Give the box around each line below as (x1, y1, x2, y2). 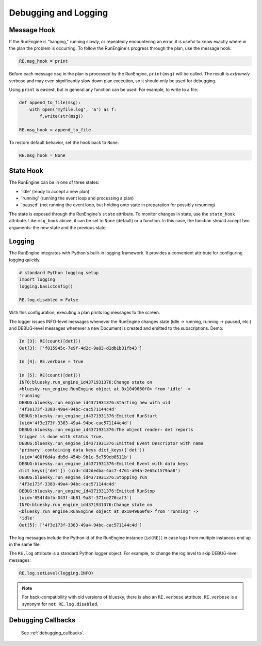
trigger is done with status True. (19, 433, 104, 439)
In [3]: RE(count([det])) (19, 339, 81, 344)
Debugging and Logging (9, 7, 108, 18)
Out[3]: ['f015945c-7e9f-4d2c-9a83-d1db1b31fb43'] (19, 345, 143, 351)
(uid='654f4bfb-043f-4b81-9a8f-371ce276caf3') (19, 495, 132, 501)
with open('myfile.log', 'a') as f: (29, 107, 116, 112)
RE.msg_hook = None (19, 152, 65, 158)
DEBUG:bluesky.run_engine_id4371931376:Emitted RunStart (19, 413, 158, 419)
